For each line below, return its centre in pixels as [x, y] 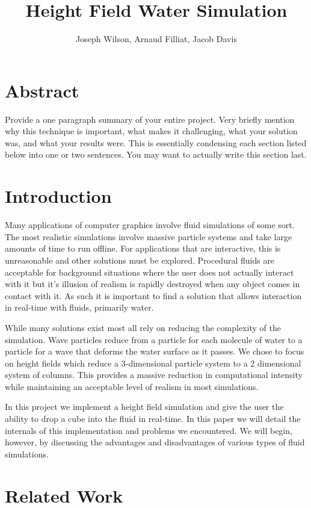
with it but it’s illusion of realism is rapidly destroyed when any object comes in [152, 284]
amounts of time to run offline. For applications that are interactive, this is [143, 248]
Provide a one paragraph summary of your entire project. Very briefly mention [150, 119]
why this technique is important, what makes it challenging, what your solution [151, 131]
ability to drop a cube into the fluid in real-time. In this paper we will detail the [153, 419]
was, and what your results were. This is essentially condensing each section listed [156, 142]
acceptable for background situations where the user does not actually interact [149, 272]
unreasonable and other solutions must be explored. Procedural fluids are [140, 260]
